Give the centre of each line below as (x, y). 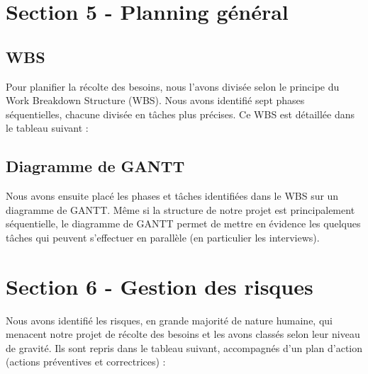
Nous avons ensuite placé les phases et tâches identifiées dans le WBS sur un (172, 196)
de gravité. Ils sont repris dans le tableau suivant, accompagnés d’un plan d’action (184, 347)
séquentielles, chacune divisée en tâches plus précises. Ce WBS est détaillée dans (180, 114)
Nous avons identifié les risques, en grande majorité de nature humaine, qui (169, 320)
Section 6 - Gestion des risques (160, 286)
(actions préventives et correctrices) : (86, 362)
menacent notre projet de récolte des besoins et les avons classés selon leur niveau (183, 334)
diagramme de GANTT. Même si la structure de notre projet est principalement (180, 209)
